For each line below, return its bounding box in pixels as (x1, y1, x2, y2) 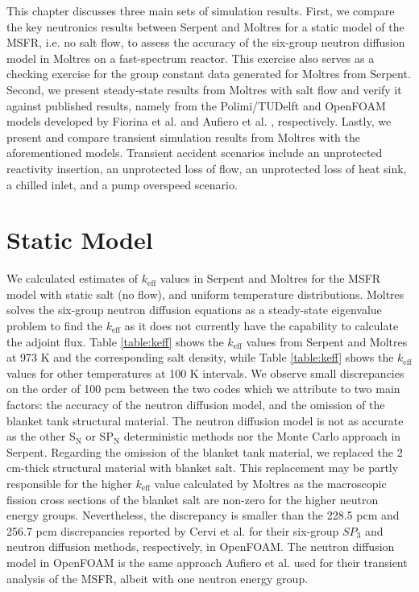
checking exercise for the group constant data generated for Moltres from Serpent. (6, 65, 411, 82)
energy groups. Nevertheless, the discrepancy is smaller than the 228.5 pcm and (6, 507, 400, 524)
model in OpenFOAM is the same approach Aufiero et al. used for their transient (6, 553, 408, 570)
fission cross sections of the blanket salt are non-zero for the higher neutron (6, 491, 379, 507)
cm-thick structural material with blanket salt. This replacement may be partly (6, 459, 399, 476)
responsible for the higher (6, 474, 132, 491)
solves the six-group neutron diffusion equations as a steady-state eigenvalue (6, 301, 382, 318)
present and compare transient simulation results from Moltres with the (6, 128, 360, 145)
